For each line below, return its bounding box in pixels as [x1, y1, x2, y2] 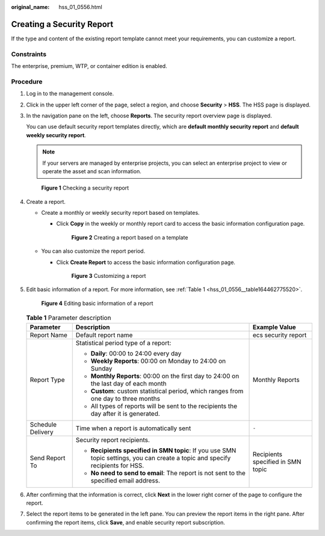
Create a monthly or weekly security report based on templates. [41, 209, 200, 217]
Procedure [11, 77, 43, 85]
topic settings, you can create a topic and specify [90, 454, 231, 462]
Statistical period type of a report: [75, 339, 172, 347]
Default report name [75, 331, 133, 339]
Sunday [90, 364, 113, 372]
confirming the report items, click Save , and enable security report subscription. [26, 519, 225, 526]
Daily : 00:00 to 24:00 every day [90, 349, 182, 357]
